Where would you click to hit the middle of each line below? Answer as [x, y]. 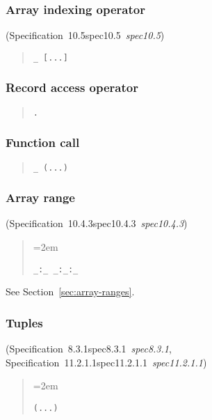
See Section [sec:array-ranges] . [70, 291]
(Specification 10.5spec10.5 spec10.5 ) [85, 35]
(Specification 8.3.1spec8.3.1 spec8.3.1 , [89, 349]
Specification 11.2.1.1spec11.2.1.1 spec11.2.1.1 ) [106, 362]
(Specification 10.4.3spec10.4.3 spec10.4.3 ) [97, 223]
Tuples [24, 322]
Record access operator [72, 87]
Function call [43, 142]
